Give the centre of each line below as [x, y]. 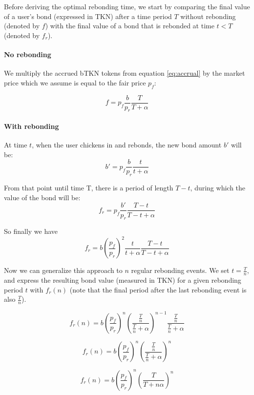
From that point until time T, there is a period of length [89, 188]
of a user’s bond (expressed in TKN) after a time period [88, 16]
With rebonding [32, 126]
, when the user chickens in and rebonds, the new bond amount [127, 145]
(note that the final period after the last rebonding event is [158, 289]
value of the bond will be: [42, 197]
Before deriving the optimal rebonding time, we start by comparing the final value [127, 6]
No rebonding [28, 54]
